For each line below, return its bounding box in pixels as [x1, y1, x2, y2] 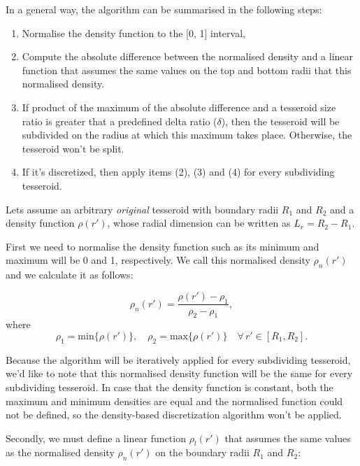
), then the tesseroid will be [221, 113, 340, 128]
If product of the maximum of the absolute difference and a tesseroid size [22, 99, 336, 114]
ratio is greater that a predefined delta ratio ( [22, 113, 217, 128]
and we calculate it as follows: [6, 267, 134, 282]
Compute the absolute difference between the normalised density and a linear [22, 49, 354, 64]
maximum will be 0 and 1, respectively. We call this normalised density [6, 253, 310, 267]
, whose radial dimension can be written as [107, 216, 291, 230]
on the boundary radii [155, 445, 250, 460]
